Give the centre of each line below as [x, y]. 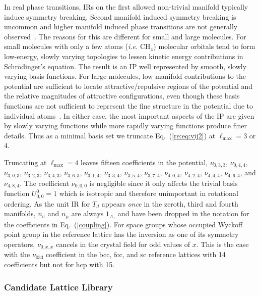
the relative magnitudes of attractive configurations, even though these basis [122, 96]
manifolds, [20, 213]
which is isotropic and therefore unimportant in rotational [149, 193]
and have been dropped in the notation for [183, 213]
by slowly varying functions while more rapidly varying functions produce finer [125, 126]
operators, [20, 244]
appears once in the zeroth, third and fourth [170, 203]
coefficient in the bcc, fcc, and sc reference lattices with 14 [136, 254]
